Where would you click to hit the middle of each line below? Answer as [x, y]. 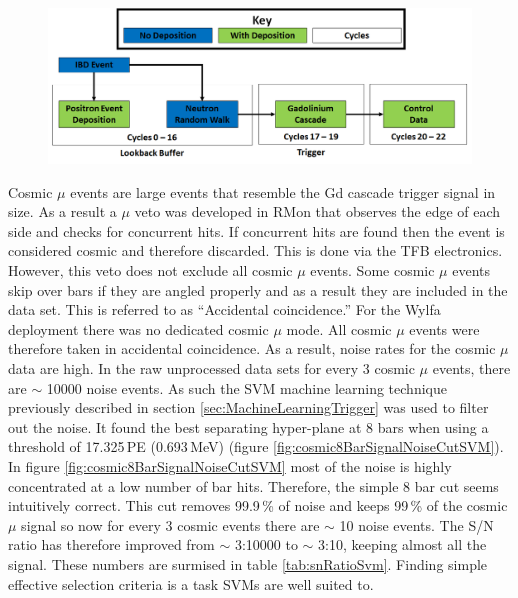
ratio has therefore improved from [111, 544]
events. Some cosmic [372, 270]
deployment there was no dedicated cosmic [138, 328]
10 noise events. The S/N [416, 524]
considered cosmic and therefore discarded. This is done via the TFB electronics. [255, 250]
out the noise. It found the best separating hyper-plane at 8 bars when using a [248, 426]
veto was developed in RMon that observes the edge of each [317, 211]
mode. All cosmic [339, 328]
